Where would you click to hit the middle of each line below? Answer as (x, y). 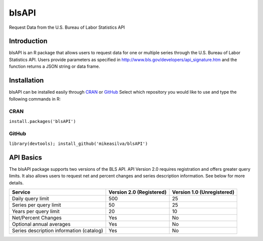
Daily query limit (30, 199)
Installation (26, 80)
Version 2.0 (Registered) (138, 192)
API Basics (26, 157)
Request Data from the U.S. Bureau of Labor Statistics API (67, 27)
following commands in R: (35, 99)
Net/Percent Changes (37, 218)
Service (21, 192)
